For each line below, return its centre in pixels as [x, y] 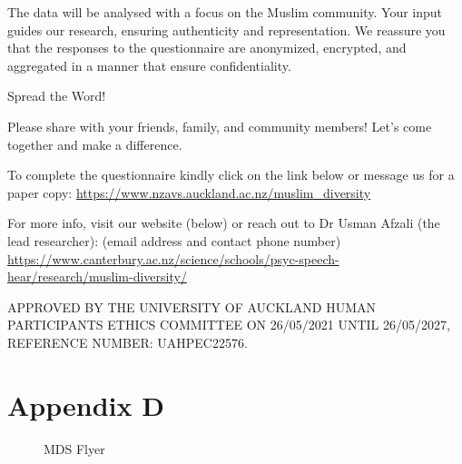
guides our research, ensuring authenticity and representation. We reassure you [226, 30]
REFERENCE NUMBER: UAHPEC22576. [128, 342]
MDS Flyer [74, 448]
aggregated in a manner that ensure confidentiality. [149, 65]
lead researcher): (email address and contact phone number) [174, 240]
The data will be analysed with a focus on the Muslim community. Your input [225, 12]
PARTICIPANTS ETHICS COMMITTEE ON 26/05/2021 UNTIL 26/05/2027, [229, 325]
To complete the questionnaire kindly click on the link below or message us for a [231, 175]
